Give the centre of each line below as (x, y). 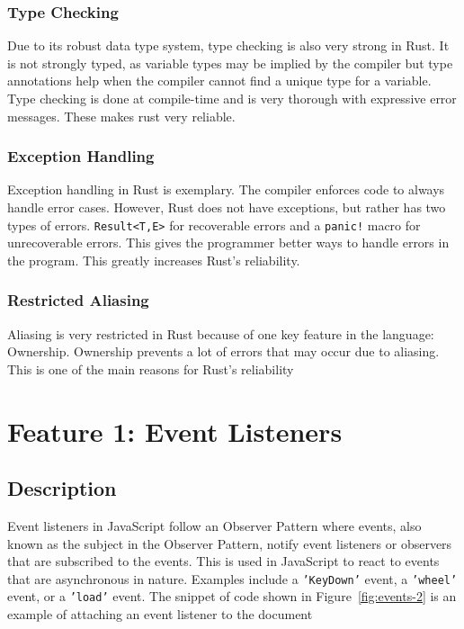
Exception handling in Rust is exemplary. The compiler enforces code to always (226, 189)
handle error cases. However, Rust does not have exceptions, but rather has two (227, 207)
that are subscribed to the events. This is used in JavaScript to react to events (223, 561)
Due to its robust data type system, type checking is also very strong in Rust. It (228, 45)
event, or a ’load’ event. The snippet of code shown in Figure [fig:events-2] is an (232, 596)
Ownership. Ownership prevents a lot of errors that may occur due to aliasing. (223, 351)
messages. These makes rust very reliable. (121, 116)
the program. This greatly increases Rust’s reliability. (154, 260)
